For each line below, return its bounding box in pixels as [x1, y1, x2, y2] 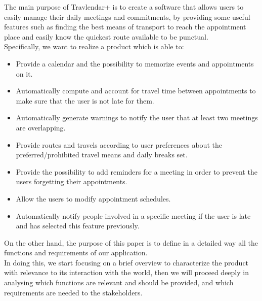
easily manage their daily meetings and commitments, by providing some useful [4, 11, 250, 22]
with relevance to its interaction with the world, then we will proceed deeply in [4, 267, 249, 278]
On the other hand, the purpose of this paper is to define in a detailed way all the [4, 237, 258, 248]
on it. [16, 68, 33, 79]
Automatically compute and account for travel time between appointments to [16, 85, 256, 96]
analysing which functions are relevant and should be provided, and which [4, 277, 234, 288]
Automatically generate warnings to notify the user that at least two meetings [16, 112, 258, 123]
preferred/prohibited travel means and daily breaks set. [16, 149, 188, 160]
